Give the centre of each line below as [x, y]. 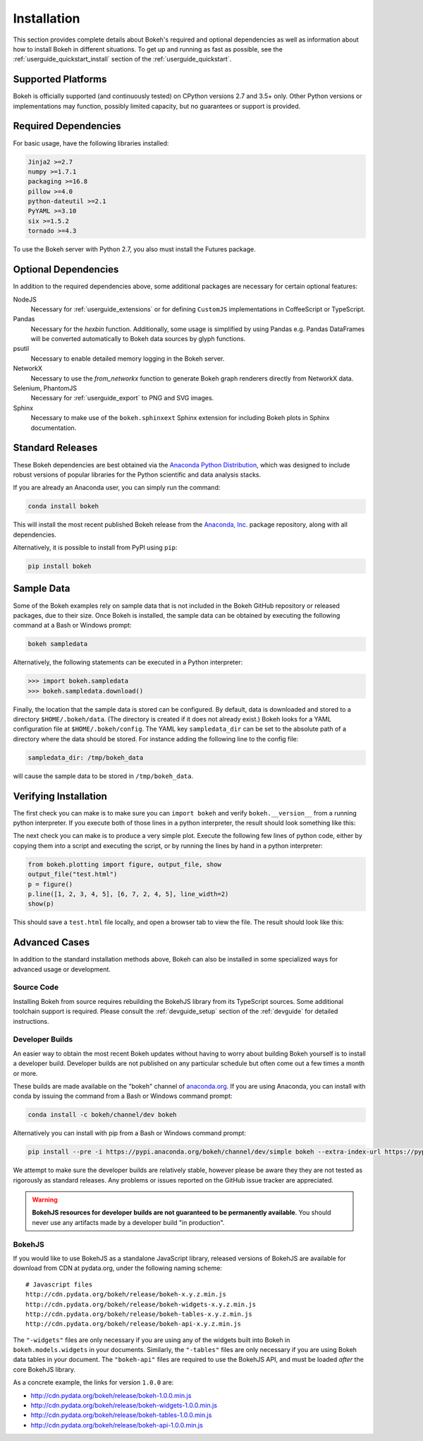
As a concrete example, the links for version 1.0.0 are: [93, 1382]
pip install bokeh [60, 566]
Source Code [36, 987]
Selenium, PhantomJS [45, 388]
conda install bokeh [63, 506]
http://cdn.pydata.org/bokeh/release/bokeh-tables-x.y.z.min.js [139, 1314]
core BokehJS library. [44, 1369]
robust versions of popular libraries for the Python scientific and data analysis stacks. [137, 474]
